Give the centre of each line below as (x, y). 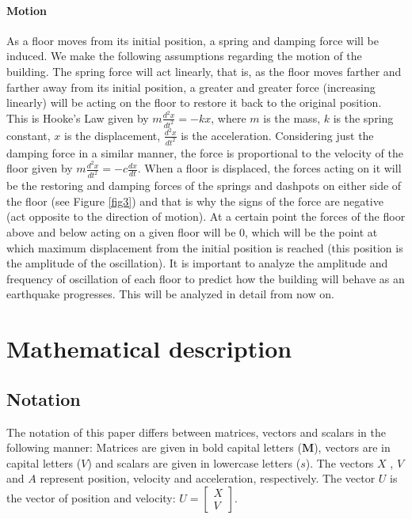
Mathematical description (149, 349)
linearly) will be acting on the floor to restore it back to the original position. (194, 102)
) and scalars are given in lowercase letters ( (194, 462)
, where (229, 117)
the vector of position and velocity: (91, 497)
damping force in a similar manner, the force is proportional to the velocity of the (205, 152)
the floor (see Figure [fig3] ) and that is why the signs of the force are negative (195, 201)
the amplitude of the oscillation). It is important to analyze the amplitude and (197, 263)
